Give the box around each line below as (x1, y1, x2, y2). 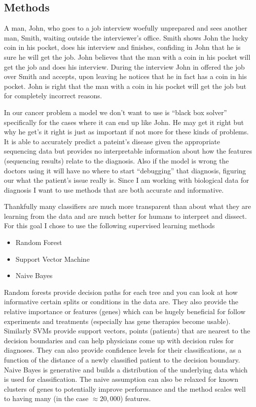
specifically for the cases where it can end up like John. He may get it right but (4, 117, 244, 127)
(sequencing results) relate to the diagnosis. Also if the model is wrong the (4, 155, 229, 165)
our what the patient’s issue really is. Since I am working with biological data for (4, 175, 249, 185)
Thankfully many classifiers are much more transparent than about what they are (4, 201, 251, 211)
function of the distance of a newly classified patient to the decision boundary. (4, 355, 240, 365)
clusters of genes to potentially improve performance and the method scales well (4, 383, 246, 394)
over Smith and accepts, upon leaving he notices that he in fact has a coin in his (4, 71, 247, 81)
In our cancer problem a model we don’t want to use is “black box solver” (4, 107, 227, 117)
